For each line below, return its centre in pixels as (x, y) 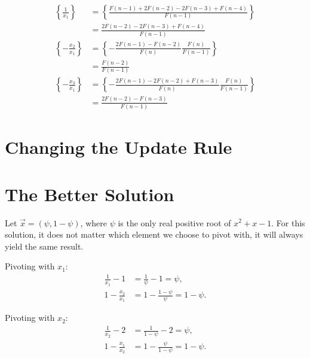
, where (93, 222)
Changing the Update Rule (119, 147)
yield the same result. (44, 246)
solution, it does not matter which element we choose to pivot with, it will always (154, 234)
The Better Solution (90, 194)
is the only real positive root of (174, 222)
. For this (288, 222)
